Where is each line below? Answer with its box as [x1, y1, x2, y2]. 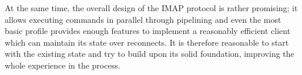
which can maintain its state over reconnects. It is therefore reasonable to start [5, 36, 289, 48]
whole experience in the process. [5, 59, 120, 71]
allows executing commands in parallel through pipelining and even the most [5, 13, 281, 25]
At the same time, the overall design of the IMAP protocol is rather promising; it [5, 2, 298, 13]
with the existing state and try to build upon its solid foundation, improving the [5, 47, 294, 60]
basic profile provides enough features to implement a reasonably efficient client [5, 25, 291, 37]
